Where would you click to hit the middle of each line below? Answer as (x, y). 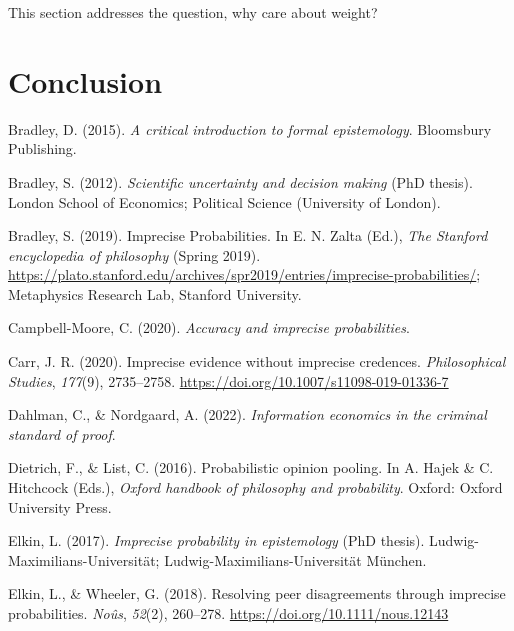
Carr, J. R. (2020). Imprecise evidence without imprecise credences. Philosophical (257, 361)
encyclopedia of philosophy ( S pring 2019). (134, 254)
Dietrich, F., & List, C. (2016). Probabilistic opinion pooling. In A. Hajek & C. (251, 467)
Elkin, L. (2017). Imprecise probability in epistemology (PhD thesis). (216, 540)
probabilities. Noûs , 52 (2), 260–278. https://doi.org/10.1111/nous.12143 (228, 613)
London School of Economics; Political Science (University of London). (224, 201)
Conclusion (85, 80)
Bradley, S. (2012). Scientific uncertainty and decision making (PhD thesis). (240, 181)
